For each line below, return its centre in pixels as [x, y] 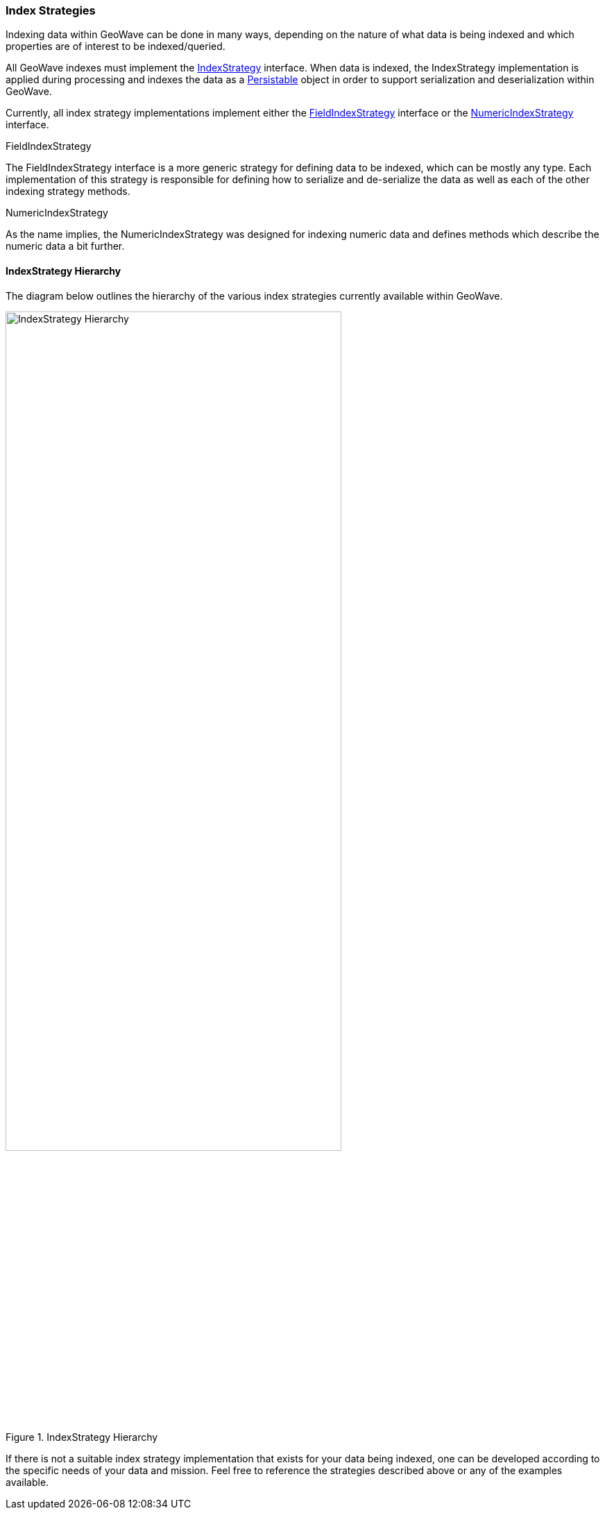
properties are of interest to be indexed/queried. [116, 46]
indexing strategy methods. [68, 191]
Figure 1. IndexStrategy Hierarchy [82, 1437]
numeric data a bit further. [65, 246]
